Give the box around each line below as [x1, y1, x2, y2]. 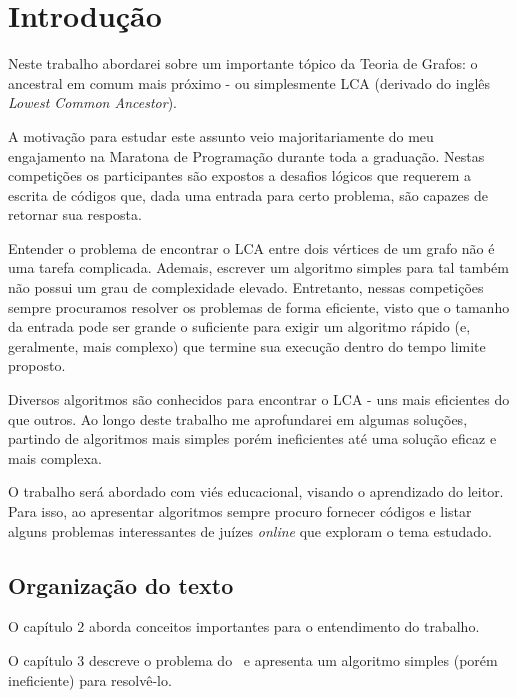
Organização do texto [8, 569, 234, 600]
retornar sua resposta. [8, 204, 142, 225]
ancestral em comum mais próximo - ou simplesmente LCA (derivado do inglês [8, 72, 491, 93]
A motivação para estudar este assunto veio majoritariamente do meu [8, 125, 434, 146]
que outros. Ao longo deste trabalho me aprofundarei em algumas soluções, [8, 408, 468, 429]
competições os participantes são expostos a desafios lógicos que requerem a [8, 165, 472, 186]
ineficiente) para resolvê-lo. [8, 669, 172, 690]
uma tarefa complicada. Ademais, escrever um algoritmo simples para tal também [8, 257, 509, 278]
